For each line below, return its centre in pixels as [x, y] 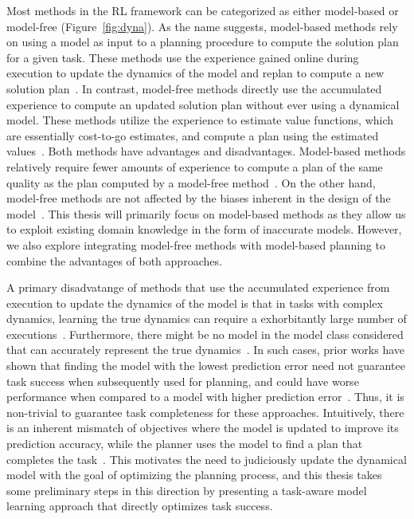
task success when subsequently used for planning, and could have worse [183, 381]
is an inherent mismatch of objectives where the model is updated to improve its [203, 428]
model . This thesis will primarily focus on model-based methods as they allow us [206, 213]
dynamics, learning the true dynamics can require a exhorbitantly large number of [207, 318]
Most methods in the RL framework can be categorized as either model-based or [203, 10]
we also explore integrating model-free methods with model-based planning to [196, 244]
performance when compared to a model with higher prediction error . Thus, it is [205, 397]
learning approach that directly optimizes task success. [140, 506]
